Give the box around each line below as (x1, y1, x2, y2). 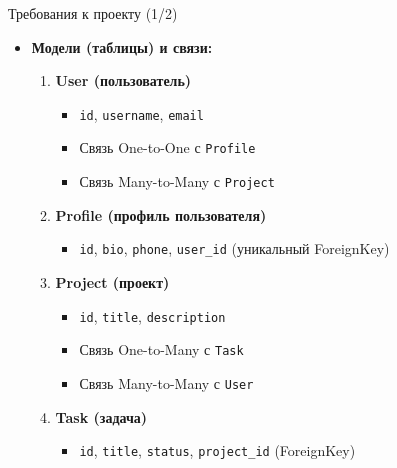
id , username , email (79, 103, 204, 124)
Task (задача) (55, 406, 148, 427)
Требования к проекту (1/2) (8, 3, 178, 23)
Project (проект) (55, 272, 170, 292)
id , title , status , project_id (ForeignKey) (79, 440, 356, 461)
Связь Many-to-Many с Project (79, 171, 275, 192)
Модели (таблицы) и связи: (31, 36, 213, 57)
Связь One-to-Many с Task (79, 339, 244, 360)
